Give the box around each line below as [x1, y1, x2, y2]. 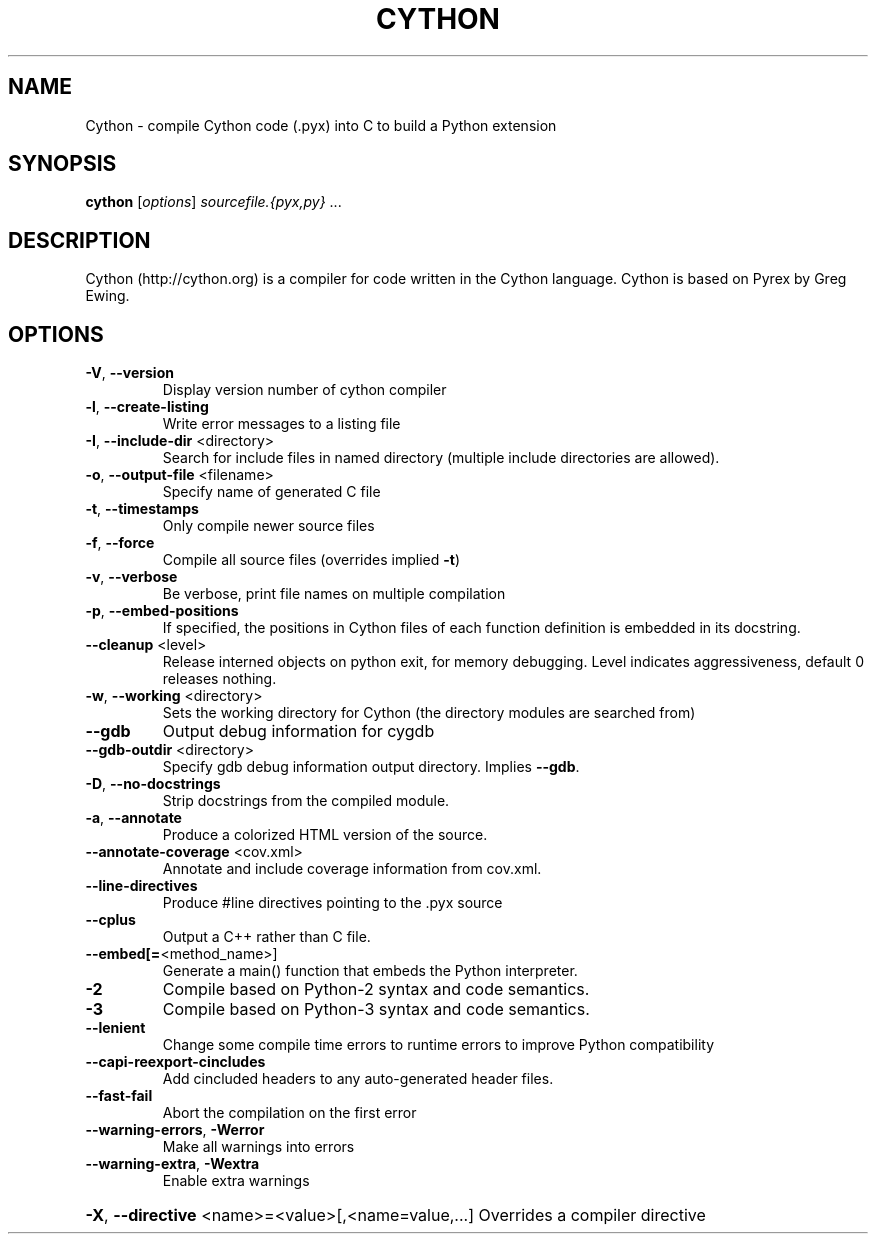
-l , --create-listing [85, 398, 209, 416]
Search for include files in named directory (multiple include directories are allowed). [162, 449, 720, 467]
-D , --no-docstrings [85, 775, 221, 793]
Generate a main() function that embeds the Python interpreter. [162, 962, 578, 980]
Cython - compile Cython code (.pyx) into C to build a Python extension [85, 116, 557, 134]
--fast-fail [85, 1087, 153, 1105]
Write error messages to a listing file [162, 415, 401, 433]
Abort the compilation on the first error [162, 1104, 417, 1122]
